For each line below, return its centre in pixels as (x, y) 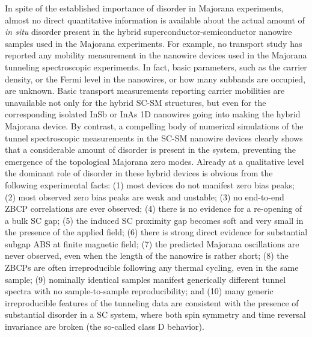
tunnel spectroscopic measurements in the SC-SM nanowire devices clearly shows (154, 138)
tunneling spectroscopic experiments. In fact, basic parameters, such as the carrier (156, 66)
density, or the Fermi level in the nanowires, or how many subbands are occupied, (155, 79)
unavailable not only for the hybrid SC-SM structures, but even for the (136, 102)
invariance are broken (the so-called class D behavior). (105, 326)
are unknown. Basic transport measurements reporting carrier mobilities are (145, 91)
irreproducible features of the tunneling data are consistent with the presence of (152, 302)
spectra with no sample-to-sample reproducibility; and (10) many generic (139, 291)
